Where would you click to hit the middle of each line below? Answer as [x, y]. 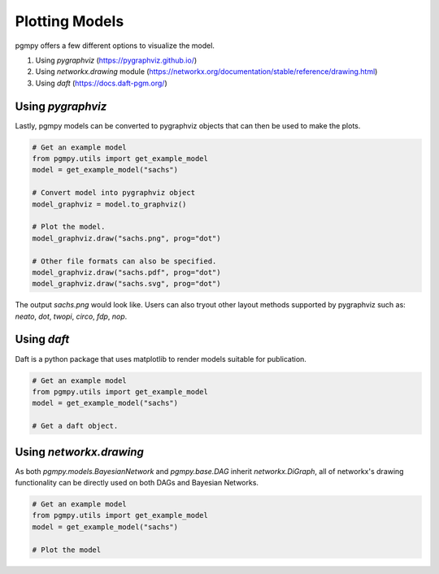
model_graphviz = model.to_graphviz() [109, 204]
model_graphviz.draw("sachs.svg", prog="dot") [126, 284]
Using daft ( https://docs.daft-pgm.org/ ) [101, 83]
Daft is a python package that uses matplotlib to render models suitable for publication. [161, 359]
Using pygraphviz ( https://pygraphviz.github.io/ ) [116, 60]
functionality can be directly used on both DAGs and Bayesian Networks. [137, 483]
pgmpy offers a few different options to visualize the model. [115, 46]
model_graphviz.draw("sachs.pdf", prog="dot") [126, 272]
